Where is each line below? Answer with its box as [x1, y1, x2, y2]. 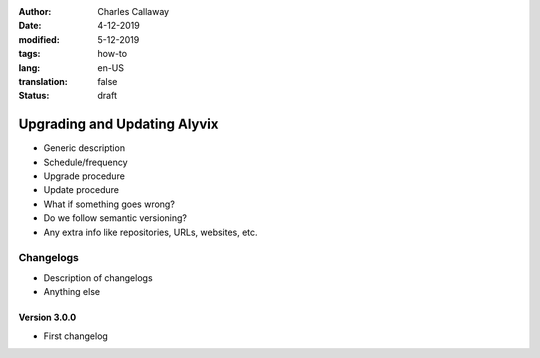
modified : [18, 33, 60, 45]
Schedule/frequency [43, 156, 129, 168]
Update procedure [43, 184, 120, 196]
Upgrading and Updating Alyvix [18, 116, 219, 133]
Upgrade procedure [43, 170, 125, 182]
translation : [18, 75, 69, 87]
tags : [18, 48, 41, 60]
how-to [97, 48, 128, 60]
